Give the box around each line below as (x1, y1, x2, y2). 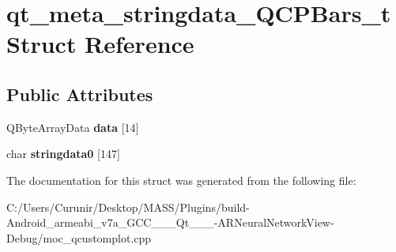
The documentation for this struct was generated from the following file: (6, 171, 356, 188)
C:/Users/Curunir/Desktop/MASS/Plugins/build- (6, 198, 250, 215)
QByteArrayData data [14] (6, 118, 139, 135)
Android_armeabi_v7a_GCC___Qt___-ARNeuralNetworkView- (6, 214, 334, 231)
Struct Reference (6, 28, 194, 60)
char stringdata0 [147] (6, 145, 120, 162)
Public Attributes (6, 81, 153, 106)
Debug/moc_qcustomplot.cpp (6, 229, 152, 246)
